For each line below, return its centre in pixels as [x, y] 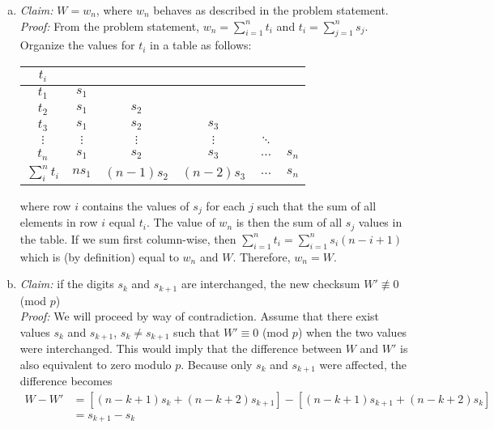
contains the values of [136, 205]
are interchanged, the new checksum [270, 284]
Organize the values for [77, 45]
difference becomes [66, 381]
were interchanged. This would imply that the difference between [181, 348]
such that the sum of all [317, 205]
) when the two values [352, 331]
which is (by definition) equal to [99, 256]
